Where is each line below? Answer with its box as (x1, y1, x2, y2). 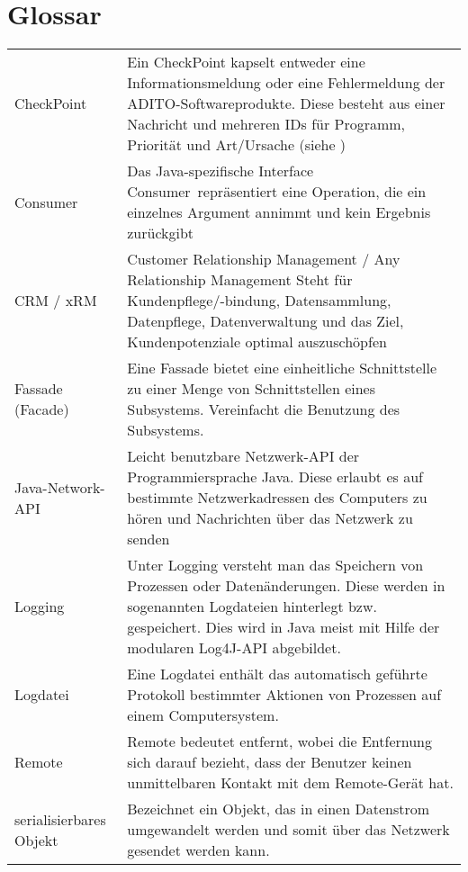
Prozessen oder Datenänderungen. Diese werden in (127, 575, 445, 597)
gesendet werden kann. (127, 840, 270, 861)
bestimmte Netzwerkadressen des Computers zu (127, 487, 427, 508)
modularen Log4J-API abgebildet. (127, 637, 341, 659)
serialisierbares (14, 808, 106, 830)
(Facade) (14, 399, 69, 420)
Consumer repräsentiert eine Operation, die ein (127, 181, 427, 202)
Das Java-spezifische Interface (127, 160, 314, 182)
